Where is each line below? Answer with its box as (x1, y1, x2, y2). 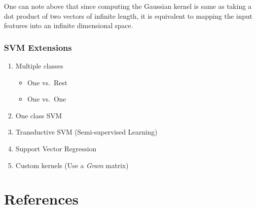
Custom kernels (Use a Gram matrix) (15, 160, 129, 170)
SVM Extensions (4, 41, 72, 53)
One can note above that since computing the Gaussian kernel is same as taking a (4, 1, 252, 11)
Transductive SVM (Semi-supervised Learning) (15, 127, 157, 137)
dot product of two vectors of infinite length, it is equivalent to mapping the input (4, 10, 253, 21)
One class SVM (15, 110, 62, 120)
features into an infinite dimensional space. (4, 20, 133, 31)
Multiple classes (15, 61, 64, 70)
